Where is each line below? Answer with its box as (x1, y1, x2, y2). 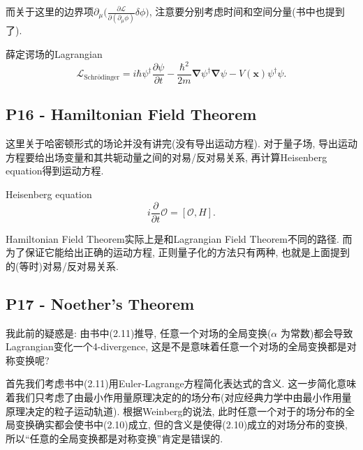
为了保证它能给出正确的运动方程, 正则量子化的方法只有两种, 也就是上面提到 (6, 245, 350, 260)
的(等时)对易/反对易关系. (6, 258, 119, 273)
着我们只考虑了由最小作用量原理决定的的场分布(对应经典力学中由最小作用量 (6, 390, 352, 405)
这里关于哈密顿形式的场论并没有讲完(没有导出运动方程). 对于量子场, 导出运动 (6, 136, 357, 151)
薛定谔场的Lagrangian (6, 46, 103, 61)
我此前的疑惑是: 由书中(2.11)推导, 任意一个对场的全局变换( (6, 325, 272, 340)
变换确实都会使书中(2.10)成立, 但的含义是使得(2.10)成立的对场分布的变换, (15, 417, 348, 432)
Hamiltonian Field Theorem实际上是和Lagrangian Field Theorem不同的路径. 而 (6, 231, 353, 246)
